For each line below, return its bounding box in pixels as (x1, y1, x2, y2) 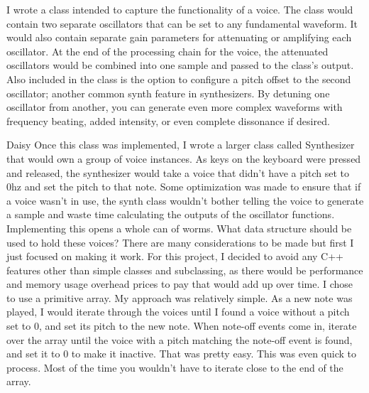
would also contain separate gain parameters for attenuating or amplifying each (6, 30, 352, 45)
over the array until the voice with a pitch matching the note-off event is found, (6, 332, 353, 347)
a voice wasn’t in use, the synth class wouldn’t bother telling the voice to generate (6, 193, 364, 208)
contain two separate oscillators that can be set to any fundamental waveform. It (6, 16, 358, 31)
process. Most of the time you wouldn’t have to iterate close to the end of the (6, 360, 343, 375)
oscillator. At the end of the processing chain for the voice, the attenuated (6, 43, 329, 58)
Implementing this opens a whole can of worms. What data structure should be (6, 220, 352, 235)
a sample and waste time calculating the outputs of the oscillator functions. (6, 207, 335, 222)
